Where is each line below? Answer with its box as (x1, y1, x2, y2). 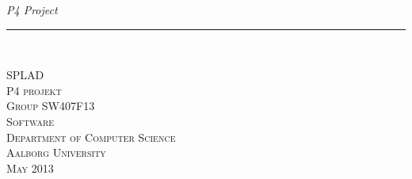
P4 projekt (6, 82, 62, 98)
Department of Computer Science (6, 128, 176, 145)
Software (6, 112, 55, 129)
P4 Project (6, 2, 58, 17)
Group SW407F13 (6, 97, 95, 114)
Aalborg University (6, 144, 106, 161)
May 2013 (6, 159, 54, 176)
